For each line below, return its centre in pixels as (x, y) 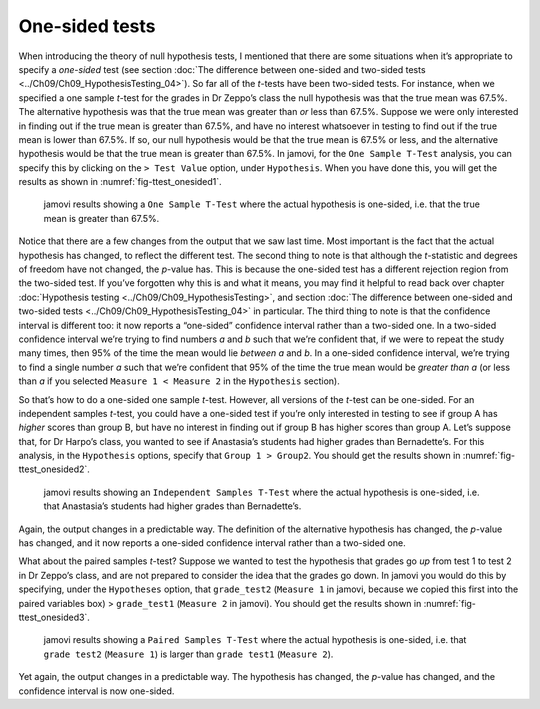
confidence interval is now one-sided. (96, 691)
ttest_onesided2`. (54, 469)
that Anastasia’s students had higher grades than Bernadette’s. (172, 506)
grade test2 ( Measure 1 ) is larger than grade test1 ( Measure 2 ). (188, 654)
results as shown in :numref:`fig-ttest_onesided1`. (120, 182)
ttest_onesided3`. (54, 617)
